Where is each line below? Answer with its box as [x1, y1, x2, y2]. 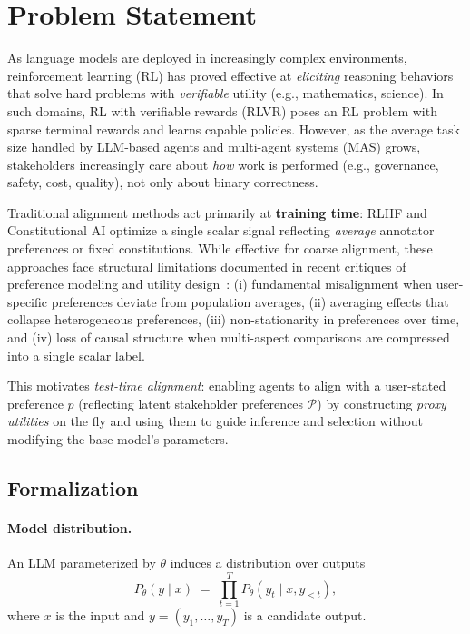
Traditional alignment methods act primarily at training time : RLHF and [7, 203, 427, 222]
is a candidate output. [243, 605, 367, 624]
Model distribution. [7, 518, 132, 537]
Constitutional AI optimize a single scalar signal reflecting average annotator [7, 221, 435, 240]
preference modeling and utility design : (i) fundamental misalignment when [7, 274, 433, 293]
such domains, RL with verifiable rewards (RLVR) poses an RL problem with [7, 101, 437, 120]
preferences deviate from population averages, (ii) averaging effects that [51, 292, 449, 311]
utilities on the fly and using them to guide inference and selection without [7, 411, 423, 431]
